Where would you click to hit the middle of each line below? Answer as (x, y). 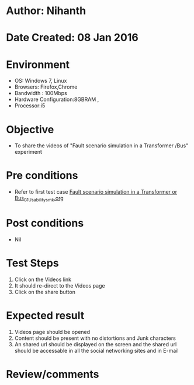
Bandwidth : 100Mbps (41, 93)
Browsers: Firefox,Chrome (46, 87)
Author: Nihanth (46, 11)
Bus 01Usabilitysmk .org (39, 199)
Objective (30, 129)
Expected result (45, 316)
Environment (38, 64)
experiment (28, 152)
